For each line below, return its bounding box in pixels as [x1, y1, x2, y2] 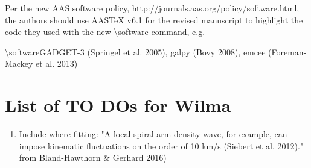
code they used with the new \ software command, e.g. [5, 25, 205, 38]
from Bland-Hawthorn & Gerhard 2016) [19, 151, 167, 164]
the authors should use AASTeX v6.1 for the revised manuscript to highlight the [5, 13, 303, 26]
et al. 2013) [35, 57, 78, 70]
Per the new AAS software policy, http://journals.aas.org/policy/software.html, [5, 2, 300, 14]
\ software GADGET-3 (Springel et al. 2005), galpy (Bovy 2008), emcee [5, 45, 266, 58]
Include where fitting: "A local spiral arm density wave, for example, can [19, 128, 287, 140]
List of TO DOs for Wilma [5, 93, 231, 117]
